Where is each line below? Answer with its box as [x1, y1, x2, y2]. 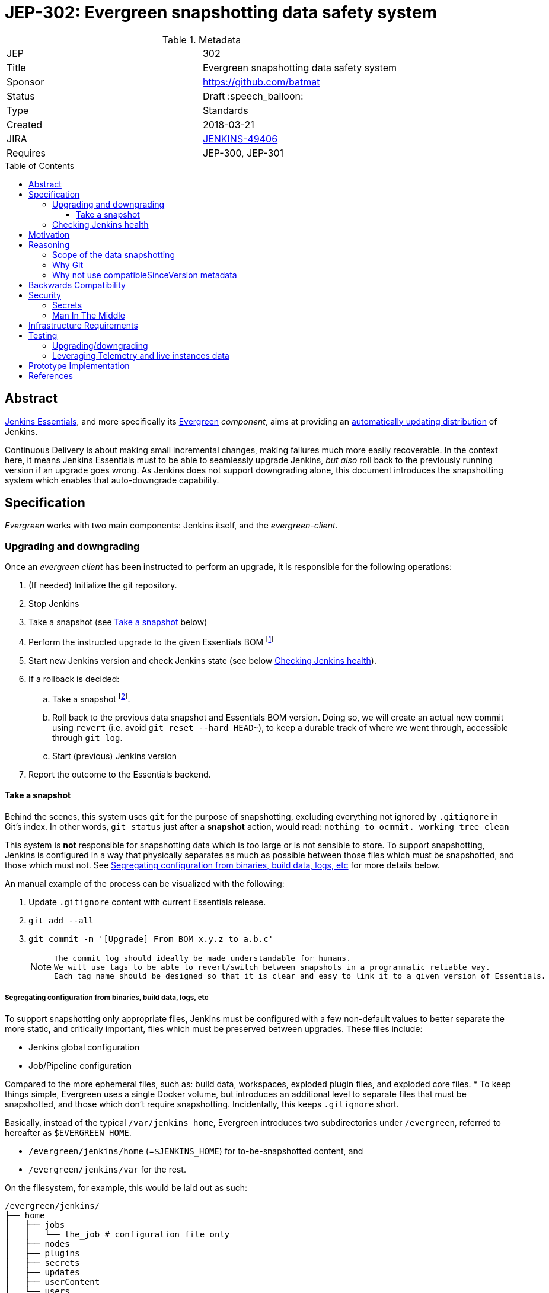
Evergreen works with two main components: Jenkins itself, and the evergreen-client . [5, 520, 338, 531]
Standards [202, 104, 248, 116]
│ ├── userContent [5, 1276, 100, 1286]
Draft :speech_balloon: [202, 90, 304, 102]
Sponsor [7, 75, 44, 88]
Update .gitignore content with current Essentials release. [28, 896, 266, 907]
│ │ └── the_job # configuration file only [5, 1229, 230, 1239]
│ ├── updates [5, 1267, 80, 1277]
